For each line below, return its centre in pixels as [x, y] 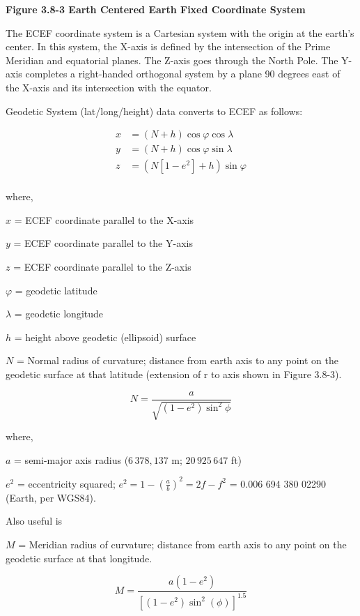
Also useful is [34, 521]
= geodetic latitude [56, 290]
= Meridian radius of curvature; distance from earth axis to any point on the [182, 544]
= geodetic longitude [59, 314]
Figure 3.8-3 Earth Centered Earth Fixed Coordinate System [156, 9]
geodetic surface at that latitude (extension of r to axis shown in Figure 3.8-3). [174, 374]
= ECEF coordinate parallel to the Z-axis [102, 267]
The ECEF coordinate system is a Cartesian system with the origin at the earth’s [180, 32]
